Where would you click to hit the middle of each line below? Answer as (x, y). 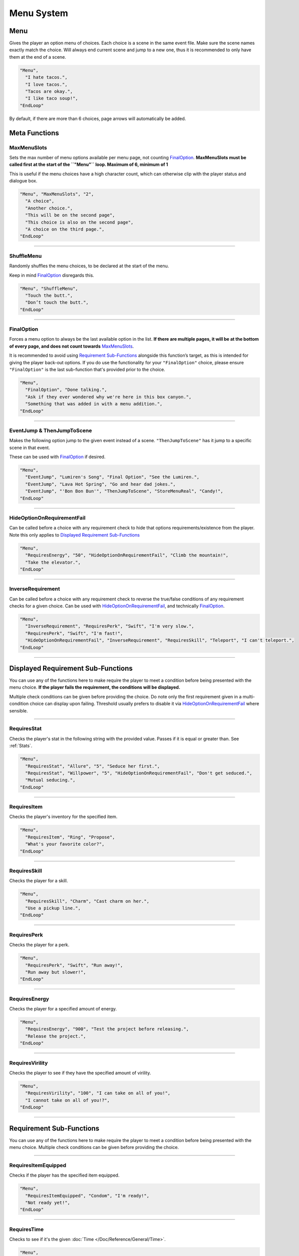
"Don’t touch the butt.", (57, 302)
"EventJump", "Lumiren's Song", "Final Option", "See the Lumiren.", (112, 477)
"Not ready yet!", (48, 1202)
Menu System (39, 13)
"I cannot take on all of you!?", (68, 1100)
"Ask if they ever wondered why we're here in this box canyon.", (108, 397)
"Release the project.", (56, 1036)
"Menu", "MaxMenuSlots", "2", (57, 194)
